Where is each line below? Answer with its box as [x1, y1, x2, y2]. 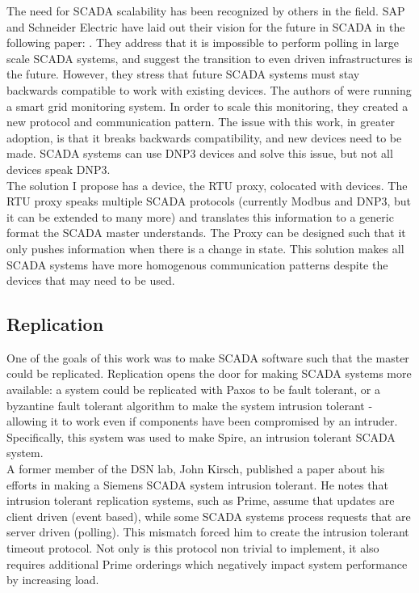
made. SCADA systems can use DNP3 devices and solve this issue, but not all [6, 145, 393, 162]
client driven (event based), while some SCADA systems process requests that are [6, 507, 411, 524]
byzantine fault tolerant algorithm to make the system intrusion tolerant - [6, 396, 373, 413]
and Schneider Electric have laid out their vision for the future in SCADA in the [6, 18, 405, 35]
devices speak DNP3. [6, 160, 111, 177]
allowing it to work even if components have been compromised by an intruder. [6, 413, 398, 430]
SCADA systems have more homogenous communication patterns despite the [6, 256, 388, 273]
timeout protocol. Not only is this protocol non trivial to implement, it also [6, 540, 379, 557]
